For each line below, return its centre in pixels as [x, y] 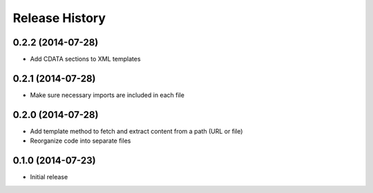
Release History [59, 18]
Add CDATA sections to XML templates [85, 59]
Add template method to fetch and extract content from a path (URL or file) [136, 131]
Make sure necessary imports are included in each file [107, 95]
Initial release [49, 177]
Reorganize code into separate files [80, 141]
